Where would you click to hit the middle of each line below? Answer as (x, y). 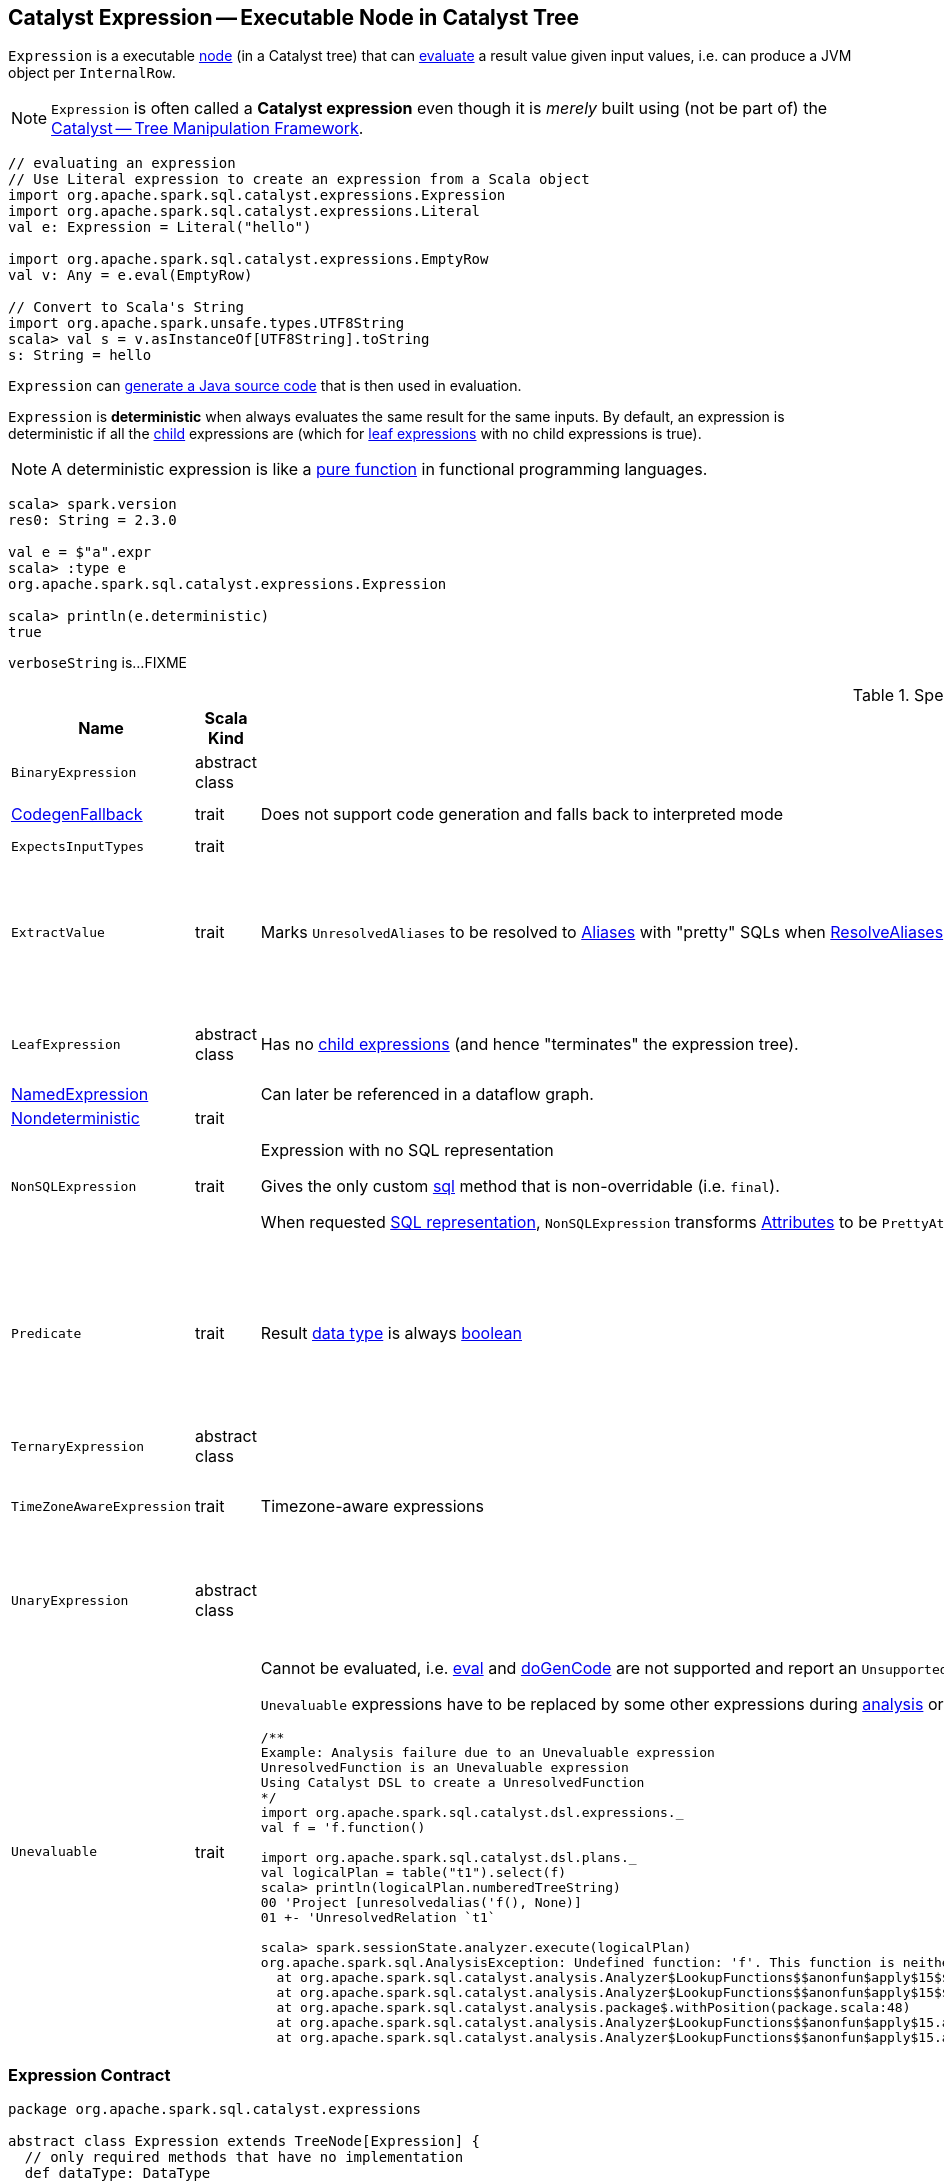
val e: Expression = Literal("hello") (160, 227)
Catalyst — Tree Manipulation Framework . (207, 128)
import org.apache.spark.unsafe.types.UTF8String (206, 323)
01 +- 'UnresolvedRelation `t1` (378, 1918)
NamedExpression (80, 1094)
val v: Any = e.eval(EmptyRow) (130, 275)
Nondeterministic (75, 1118)
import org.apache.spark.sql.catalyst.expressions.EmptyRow (248, 259)
